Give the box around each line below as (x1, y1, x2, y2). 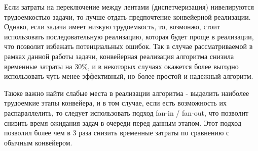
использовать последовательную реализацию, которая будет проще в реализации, (4, 31, 254, 41)
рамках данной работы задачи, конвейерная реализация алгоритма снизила (4, 51, 234, 61)
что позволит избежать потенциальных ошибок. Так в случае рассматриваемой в (4, 41, 253, 52)
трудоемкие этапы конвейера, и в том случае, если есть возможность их (4, 97, 227, 108)
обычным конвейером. (4, 137, 72, 147)
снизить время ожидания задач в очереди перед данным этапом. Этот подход (4, 117, 242, 128)
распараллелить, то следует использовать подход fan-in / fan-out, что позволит (4, 107, 249, 118)
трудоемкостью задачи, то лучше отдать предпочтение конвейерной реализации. (4, 11, 251, 22)
